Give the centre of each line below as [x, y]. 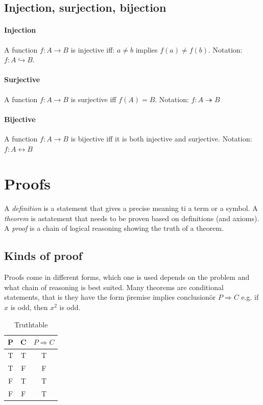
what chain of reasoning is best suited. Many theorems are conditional [114, 287]
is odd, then [29, 307]
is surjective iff [93, 99]
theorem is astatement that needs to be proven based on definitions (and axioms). [132, 218]
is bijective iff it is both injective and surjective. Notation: [161, 138]
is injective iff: [93, 49]
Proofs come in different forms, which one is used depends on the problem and [127, 277]
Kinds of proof [43, 256]
